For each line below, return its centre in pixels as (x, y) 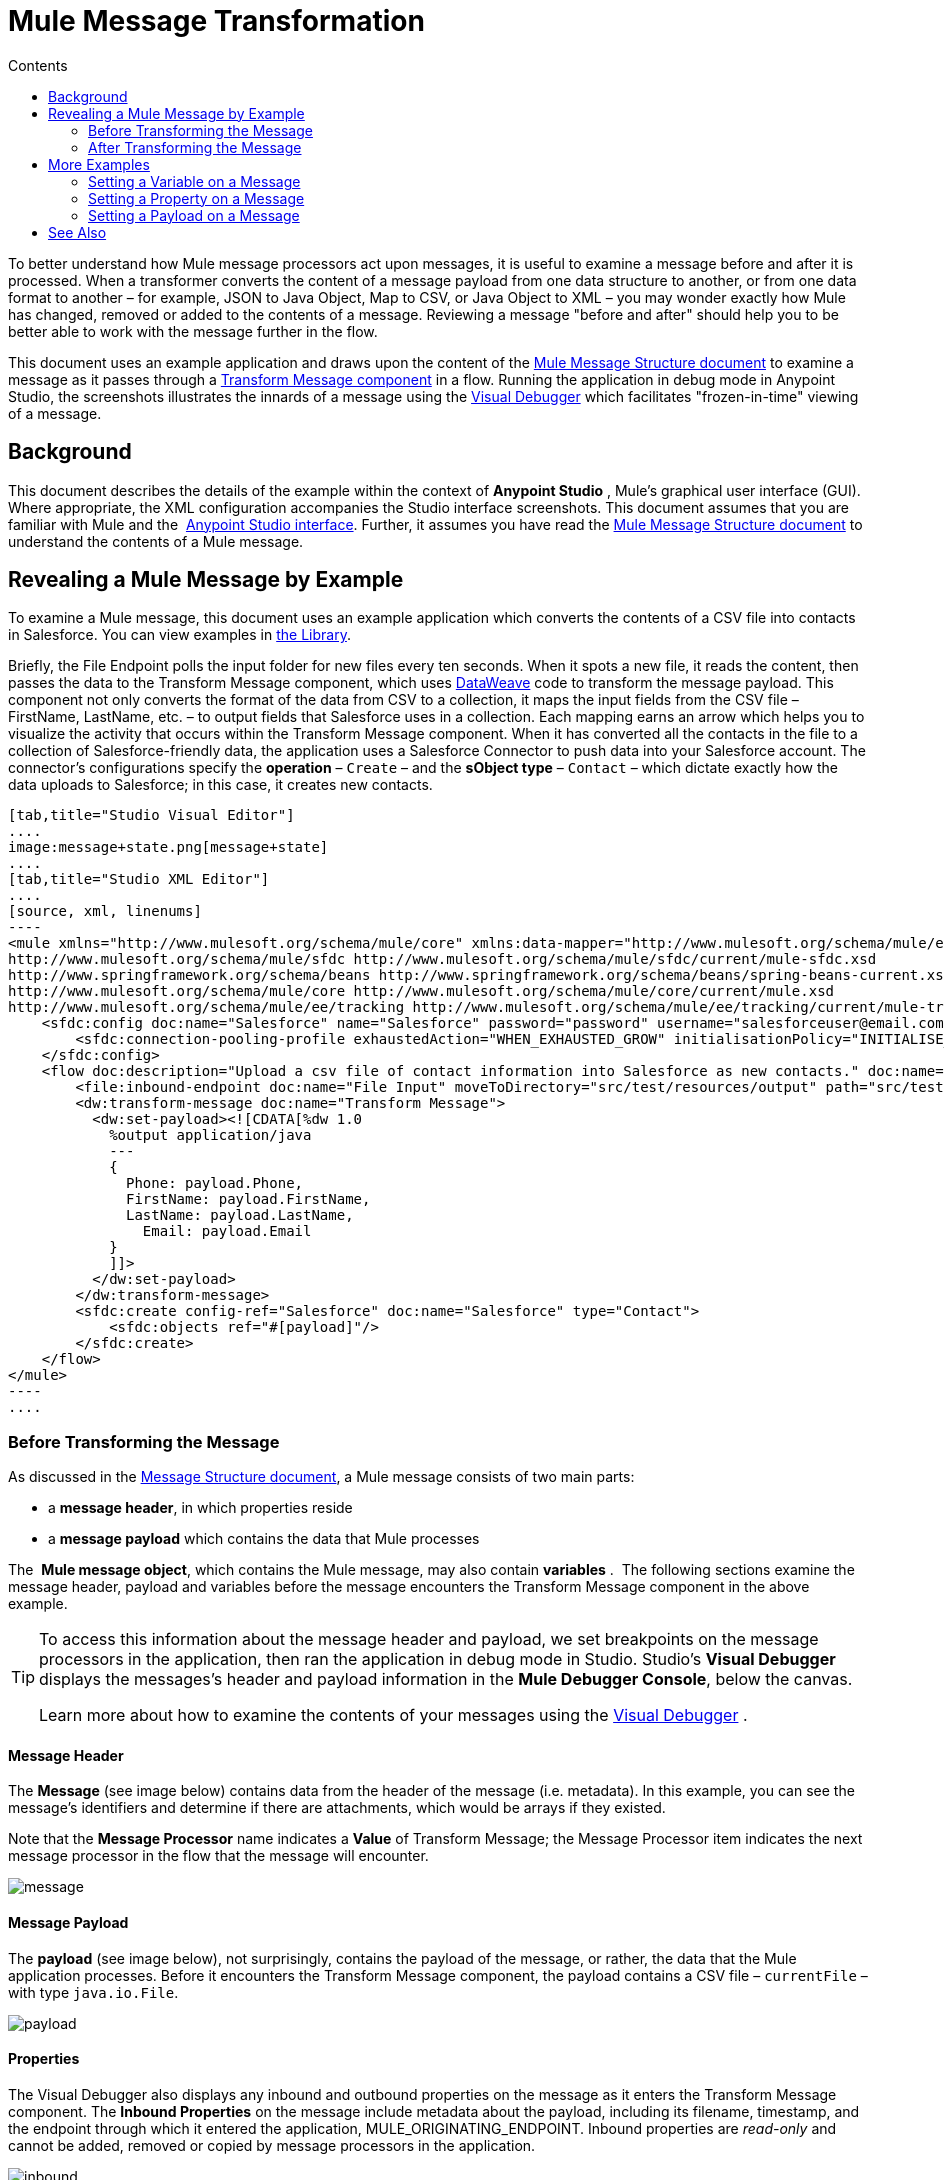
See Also (77, 232)
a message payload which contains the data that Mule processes (264, 1539)
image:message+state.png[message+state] (168, 847)
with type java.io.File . (93, 1992)
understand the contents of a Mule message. (156, 541)
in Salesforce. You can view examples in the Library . (179, 635)
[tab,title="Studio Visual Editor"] (151, 815)
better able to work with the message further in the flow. (193, 331)
